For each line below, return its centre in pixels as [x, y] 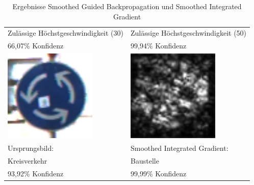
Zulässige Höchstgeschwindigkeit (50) [189, 33]
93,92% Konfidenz [36, 173]
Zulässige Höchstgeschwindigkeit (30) [66, 33]
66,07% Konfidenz [36, 46]
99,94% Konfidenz [159, 46]
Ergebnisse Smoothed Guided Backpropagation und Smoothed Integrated [127, 6]
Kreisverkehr [28, 161]
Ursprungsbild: [31, 148]
